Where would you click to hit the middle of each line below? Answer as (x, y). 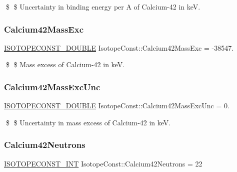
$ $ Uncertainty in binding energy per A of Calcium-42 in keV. (103, 7)
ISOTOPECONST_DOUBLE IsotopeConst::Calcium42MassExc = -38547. (119, 47)
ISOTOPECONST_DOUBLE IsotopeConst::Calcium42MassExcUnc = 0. (117, 106)
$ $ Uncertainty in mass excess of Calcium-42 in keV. (88, 122)
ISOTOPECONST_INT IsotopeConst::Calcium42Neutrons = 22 (103, 163)
